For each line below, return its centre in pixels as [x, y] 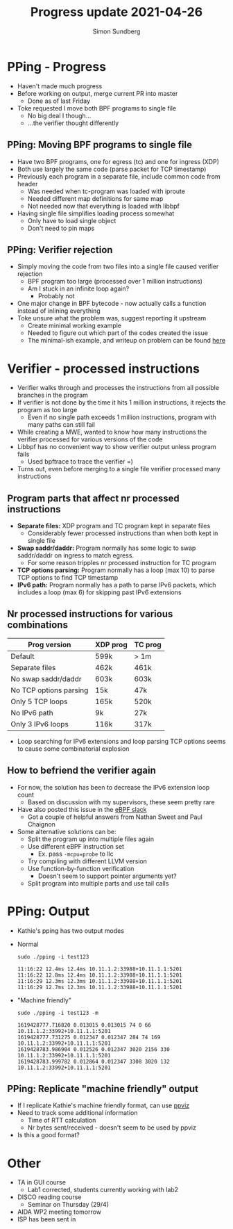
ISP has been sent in [46, 1219]
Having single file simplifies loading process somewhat [96, 213]
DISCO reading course [49, 1197]
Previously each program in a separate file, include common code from [119, 176]
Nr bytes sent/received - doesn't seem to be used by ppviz [112, 1128]
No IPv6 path [32, 713]
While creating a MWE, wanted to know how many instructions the [112, 432]
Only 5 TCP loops [39, 701]
